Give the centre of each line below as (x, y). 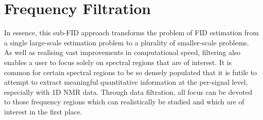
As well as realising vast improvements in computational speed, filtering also (122, 52)
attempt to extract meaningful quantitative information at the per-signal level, (126, 82)
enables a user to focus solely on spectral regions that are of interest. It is (118, 62)
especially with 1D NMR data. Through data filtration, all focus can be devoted (128, 92)
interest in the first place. (43, 111)
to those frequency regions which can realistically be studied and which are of (124, 102)
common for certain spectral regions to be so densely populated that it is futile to (130, 72)
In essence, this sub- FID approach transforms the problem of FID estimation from (131, 33)
